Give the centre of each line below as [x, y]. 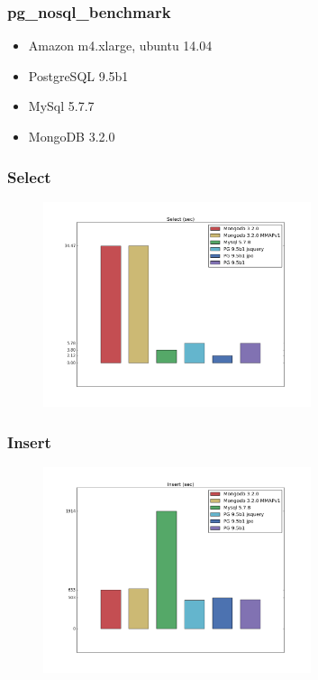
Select [29, 176]
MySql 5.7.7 [61, 106]
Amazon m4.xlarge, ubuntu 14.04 [120, 46]
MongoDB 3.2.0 [72, 136]
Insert [29, 441]
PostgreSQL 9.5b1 [78, 75]
